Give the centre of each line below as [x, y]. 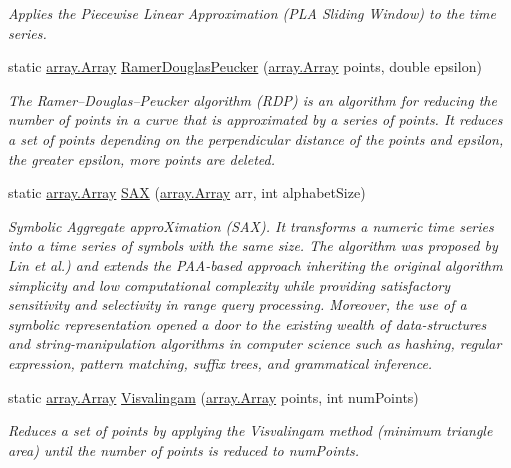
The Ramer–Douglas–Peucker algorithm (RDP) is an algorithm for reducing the [252, 99]
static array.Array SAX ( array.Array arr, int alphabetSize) [187, 192]
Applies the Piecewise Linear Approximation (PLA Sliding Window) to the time [252, 13]
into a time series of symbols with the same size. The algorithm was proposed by [253, 245]
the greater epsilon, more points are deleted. [141, 158]
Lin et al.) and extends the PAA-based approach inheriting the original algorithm [255, 264]
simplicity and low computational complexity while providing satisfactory [229, 284]
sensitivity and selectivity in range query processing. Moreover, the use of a [237, 304]
